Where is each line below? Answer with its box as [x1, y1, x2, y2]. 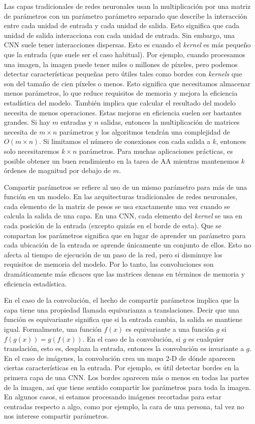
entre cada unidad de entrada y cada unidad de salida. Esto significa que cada [4, 20, 240, 31]
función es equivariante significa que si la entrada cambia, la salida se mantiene [4, 314, 243, 324]
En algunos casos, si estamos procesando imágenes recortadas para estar [4, 391, 222, 402]
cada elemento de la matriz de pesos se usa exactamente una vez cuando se [4, 201, 230, 211]
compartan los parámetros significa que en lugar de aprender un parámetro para [4, 230, 246, 240]
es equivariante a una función [126, 324, 214, 334]
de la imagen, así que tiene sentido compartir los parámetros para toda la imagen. [4, 382, 251, 392]
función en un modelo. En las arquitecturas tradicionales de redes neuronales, [4, 191, 238, 202]
